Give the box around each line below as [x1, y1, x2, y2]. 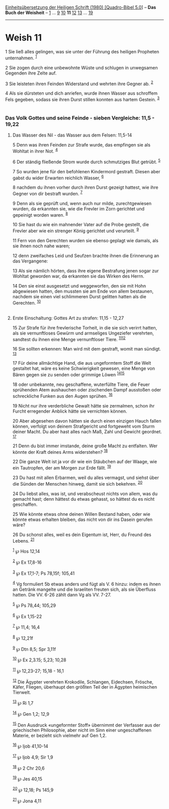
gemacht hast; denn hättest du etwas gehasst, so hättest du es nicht [12, 496, 155, 502]
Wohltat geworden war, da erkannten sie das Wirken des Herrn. [12, 273, 144, 279]
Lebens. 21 [12, 536, 35, 544]
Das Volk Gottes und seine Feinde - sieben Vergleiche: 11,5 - [5, 114, 155, 121]
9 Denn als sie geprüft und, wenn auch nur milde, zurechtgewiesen [12, 200, 152, 206]
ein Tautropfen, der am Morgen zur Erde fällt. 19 [12, 464, 112, 471]
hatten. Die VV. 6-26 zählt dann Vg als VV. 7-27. [12, 592, 112, 598]
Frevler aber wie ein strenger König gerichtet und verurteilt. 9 [12, 227, 139, 234]
